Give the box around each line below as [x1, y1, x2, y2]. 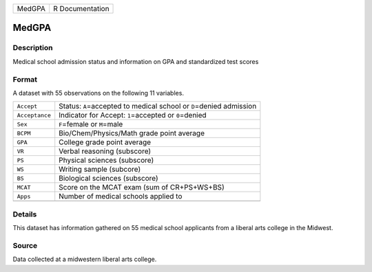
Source [12, 240, 38, 250]
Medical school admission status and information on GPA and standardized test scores [12, 57, 259, 65]
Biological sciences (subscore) [59, 174, 158, 183]
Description [12, 43, 53, 53]
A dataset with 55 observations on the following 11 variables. [12, 89, 184, 97]
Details [12, 209, 37, 219]
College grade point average [59, 137, 152, 147]
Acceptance [17, 111, 52, 119]
